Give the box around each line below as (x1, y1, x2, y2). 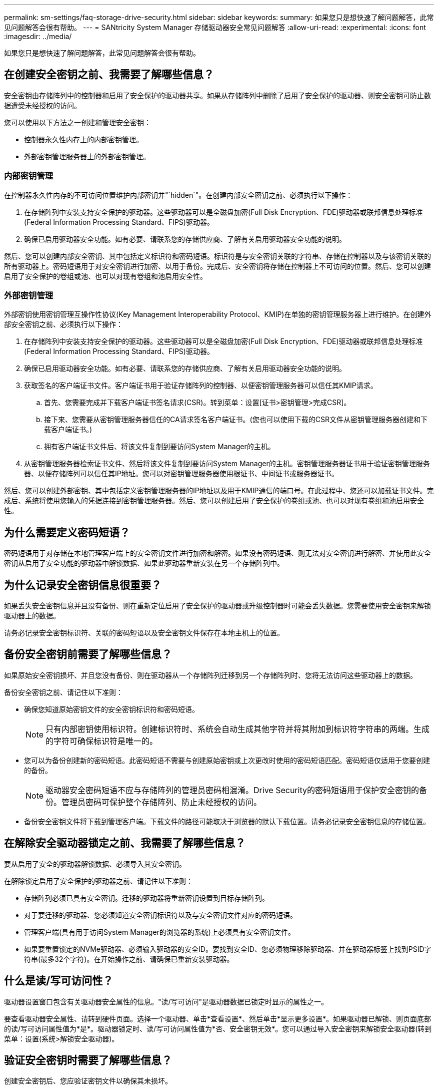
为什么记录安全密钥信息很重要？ (4, 578, 161, 591)
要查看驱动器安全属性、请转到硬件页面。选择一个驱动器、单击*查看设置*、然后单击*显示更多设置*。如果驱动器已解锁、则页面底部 (4, 1014, 431, 1023)
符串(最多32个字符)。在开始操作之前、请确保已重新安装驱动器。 (24, 954, 234, 963)
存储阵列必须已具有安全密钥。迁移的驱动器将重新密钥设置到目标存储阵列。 (24, 893, 269, 902)
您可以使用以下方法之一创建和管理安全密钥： (4, 118, 151, 127)
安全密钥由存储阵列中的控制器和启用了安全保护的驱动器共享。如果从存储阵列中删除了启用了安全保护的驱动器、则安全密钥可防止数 (4, 91, 431, 100)
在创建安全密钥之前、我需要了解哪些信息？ (4, 68, 214, 81)
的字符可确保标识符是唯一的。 (45, 736, 158, 746)
